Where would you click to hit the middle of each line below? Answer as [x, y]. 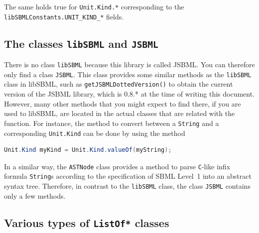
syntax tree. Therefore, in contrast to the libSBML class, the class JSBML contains [127, 186]
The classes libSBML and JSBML [81, 43]
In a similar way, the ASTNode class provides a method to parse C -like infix [117, 166]
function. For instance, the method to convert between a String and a [112, 123]
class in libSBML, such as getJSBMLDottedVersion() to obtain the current [119, 84]
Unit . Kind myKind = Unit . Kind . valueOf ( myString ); [88, 150]
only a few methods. [35, 195]
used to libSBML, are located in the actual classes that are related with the [120, 113]
